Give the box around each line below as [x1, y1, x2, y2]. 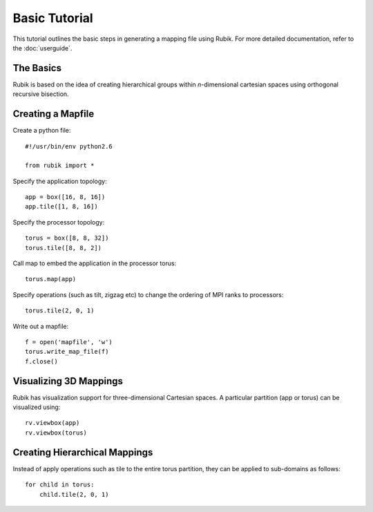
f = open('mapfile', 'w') [25, 339, 113, 345]
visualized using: [12, 403, 61, 411]
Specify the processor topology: [12, 218, 105, 226]
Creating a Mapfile [12, 108, 95, 120]
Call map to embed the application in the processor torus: [12, 259, 177, 267]
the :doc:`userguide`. [12, 44, 73, 52]
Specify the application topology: [12, 177, 107, 185]
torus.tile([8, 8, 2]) [25, 244, 102, 252]
